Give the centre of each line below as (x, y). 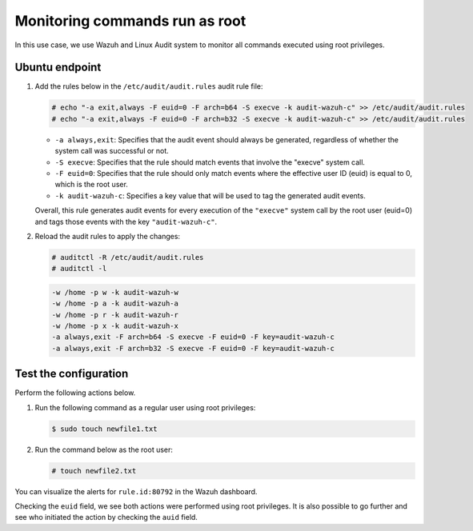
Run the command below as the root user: (104, 449)
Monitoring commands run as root (130, 21)
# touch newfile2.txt (94, 471)
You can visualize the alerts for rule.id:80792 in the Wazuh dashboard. (136, 491)
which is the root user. (91, 185)
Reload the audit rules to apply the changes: (107, 236)
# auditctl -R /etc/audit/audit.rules (128, 257)
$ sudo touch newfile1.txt (104, 429)
